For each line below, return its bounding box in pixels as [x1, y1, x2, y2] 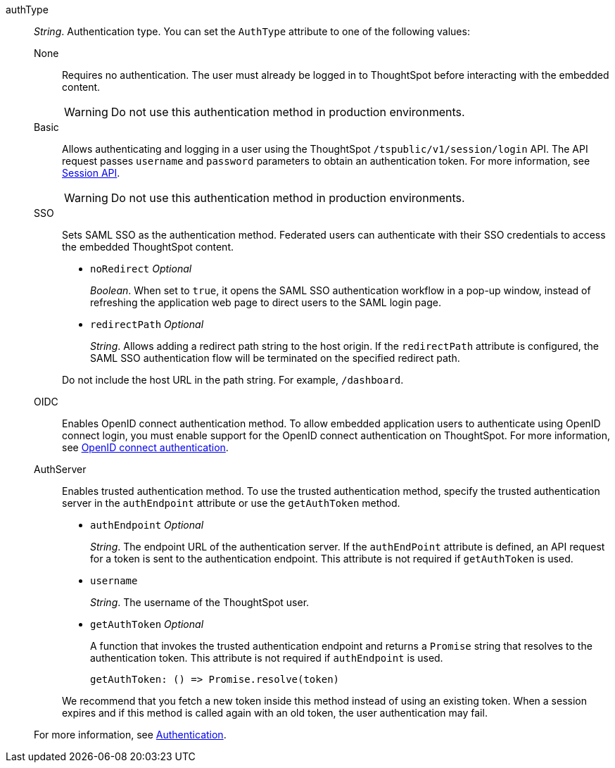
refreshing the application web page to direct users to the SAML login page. [90, 296, 441, 308]
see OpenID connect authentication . [62, 441, 229, 453]
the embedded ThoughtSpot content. [62, 241, 234, 253]
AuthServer [34, 463, 87, 475]
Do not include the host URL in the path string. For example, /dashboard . [62, 374, 404, 386]
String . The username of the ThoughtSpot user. [90, 596, 310, 608]
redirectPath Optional [90, 318, 204, 330]
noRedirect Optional [90, 263, 192, 275]
